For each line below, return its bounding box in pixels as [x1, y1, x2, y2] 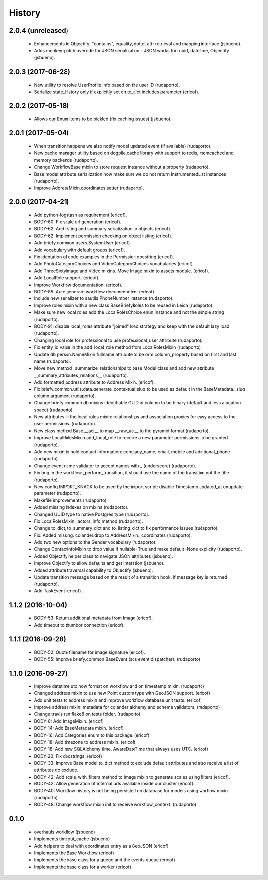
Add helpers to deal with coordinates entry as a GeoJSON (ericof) [34, 843, 169, 849]
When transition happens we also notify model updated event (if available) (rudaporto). [34, 143, 212, 149]
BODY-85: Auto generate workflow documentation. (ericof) [34, 289, 155, 294]
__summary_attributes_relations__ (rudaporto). [34, 372, 128, 378]
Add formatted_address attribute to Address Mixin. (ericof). [34, 379, 155, 385]
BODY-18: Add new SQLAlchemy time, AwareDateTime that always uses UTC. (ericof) [34, 746, 208, 752]
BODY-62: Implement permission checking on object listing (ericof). [34, 233, 173, 239]
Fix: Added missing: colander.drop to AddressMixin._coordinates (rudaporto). [34, 532, 192, 538]
